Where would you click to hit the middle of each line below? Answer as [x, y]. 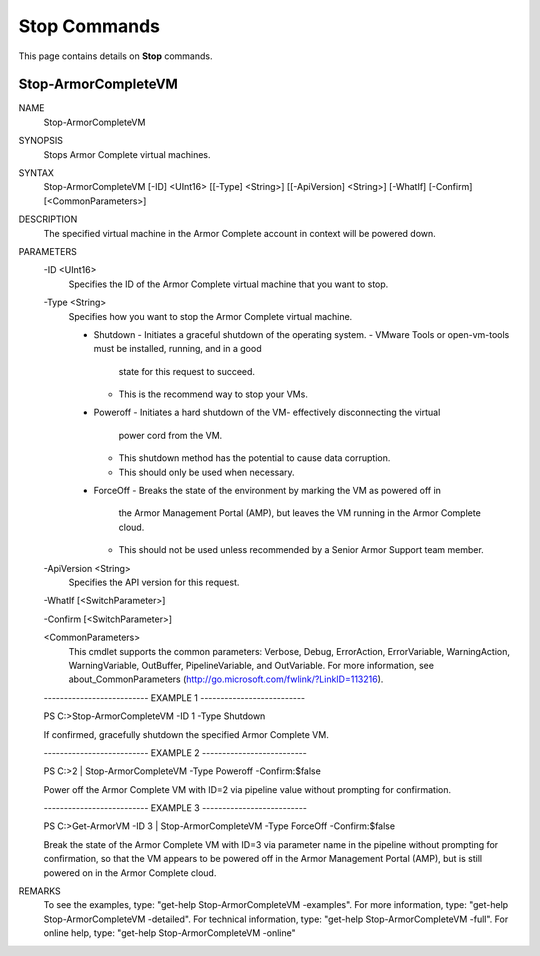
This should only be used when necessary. [206, 472]
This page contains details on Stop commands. [115, 56]
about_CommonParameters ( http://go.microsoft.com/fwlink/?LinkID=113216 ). [226, 679]
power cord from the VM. [170, 435]
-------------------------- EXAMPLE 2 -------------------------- [175, 752]
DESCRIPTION [48, 219]
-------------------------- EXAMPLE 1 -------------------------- [174, 697]
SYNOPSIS [41, 141]
